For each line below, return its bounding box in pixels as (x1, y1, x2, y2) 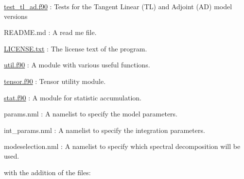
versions (4, 11, 28, 21)
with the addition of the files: (4, 167, 91, 177)
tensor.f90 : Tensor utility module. (4, 76, 106, 86)
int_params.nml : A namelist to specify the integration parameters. (4, 125, 205, 135)
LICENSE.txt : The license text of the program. (4, 43, 147, 53)
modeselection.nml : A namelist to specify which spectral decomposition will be (4, 141, 241, 151)
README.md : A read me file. (4, 27, 97, 37)
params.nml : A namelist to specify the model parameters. (4, 109, 178, 119)
